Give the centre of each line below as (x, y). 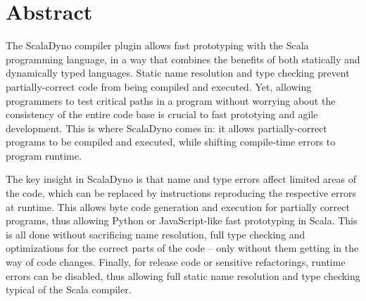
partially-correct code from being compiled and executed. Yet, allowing (159, 86)
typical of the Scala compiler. (69, 289)
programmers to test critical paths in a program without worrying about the (171, 100)
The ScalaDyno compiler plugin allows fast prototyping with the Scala (157, 45)
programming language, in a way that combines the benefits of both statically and (183, 59)
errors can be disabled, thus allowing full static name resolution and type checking (183, 275)
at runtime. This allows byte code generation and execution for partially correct (178, 206)
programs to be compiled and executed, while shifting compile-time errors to (171, 142)
